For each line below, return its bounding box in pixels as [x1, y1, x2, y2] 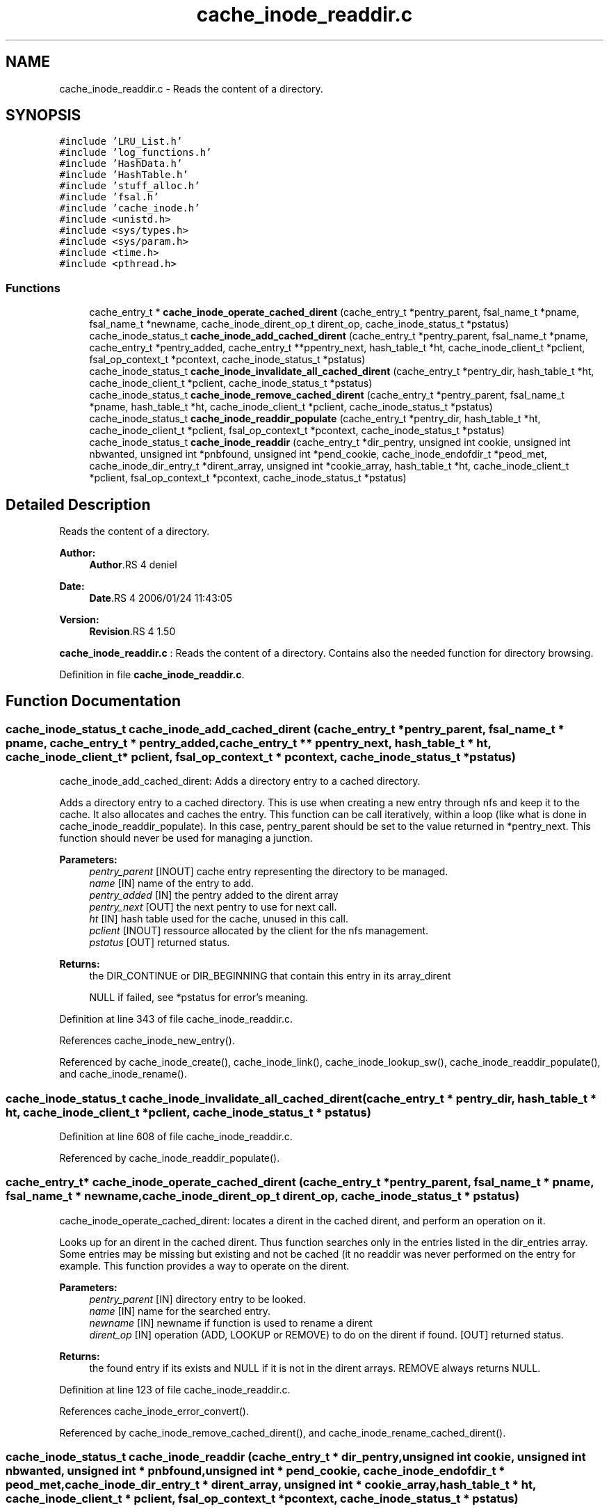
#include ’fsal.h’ [59, 191, 159, 203]
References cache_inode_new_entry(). [59, 1034, 235, 1047]
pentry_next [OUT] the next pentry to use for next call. [89, 901, 337, 913]
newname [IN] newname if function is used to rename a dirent [89, 1316, 373, 1329]
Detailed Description [6, 495, 151, 513]
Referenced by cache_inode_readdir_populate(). [59, 1152, 280, 1164]
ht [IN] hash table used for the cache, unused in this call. [89, 913, 348, 925]
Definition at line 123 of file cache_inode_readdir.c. [59, 1383, 291, 1396]
